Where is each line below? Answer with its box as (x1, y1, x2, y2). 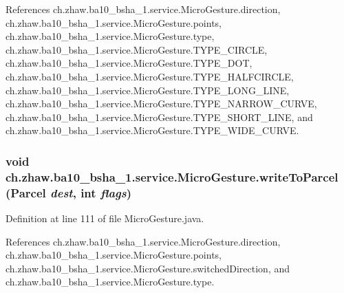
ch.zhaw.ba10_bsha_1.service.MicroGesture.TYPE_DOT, (6, 56, 252, 70)
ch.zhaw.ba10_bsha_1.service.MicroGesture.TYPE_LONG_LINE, (6, 83, 290, 97)
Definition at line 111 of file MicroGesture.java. (6, 211, 204, 225)
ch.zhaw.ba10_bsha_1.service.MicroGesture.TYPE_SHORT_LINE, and (6, 109, 313, 124)
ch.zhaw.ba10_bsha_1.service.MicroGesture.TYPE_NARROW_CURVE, (6, 96, 317, 111)
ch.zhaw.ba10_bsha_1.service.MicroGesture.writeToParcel (6, 168, 338, 185)
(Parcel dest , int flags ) (6, 184, 132, 201)
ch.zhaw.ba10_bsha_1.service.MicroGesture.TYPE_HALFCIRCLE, (6, 69, 294, 83)
